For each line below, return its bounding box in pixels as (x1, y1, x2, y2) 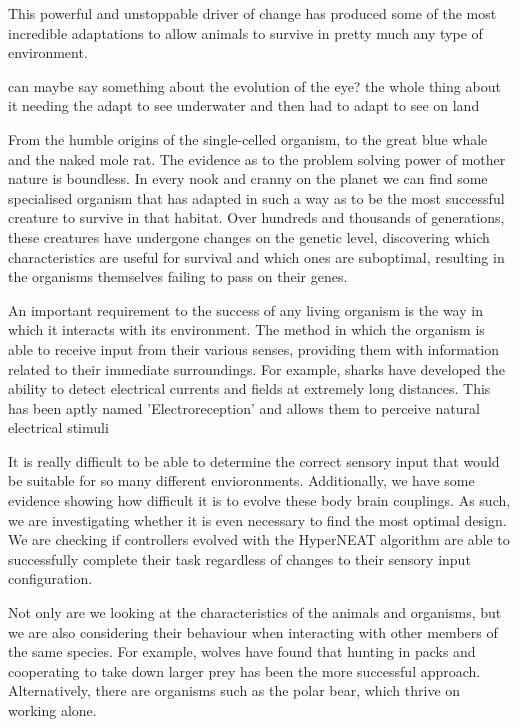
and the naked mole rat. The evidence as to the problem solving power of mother (8, 148, 506, 169)
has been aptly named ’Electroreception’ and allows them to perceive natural (8, 397, 480, 418)
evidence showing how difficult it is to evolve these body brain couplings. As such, (8, 490, 511, 511)
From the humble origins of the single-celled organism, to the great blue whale (8, 128, 488, 149)
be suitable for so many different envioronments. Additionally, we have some (8, 470, 475, 491)
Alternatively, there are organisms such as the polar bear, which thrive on (8, 680, 461, 701)
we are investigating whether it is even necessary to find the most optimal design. (8, 509, 507, 530)
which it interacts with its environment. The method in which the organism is (8, 319, 485, 340)
